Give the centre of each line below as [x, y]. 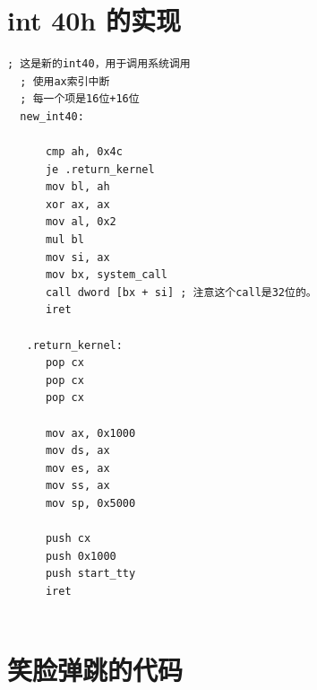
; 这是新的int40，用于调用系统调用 [99, 64]
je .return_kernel [100, 169]
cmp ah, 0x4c [84, 152]
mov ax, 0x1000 [90, 433]
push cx [68, 539]
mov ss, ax [77, 486]
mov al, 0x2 [81, 222]
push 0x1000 [81, 556]
